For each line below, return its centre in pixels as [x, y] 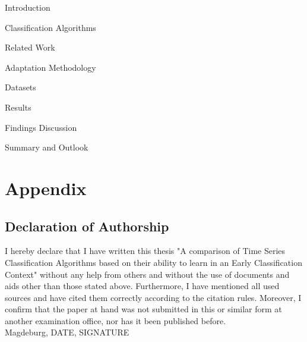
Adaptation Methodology [50, 67]
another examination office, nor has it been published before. [115, 320]
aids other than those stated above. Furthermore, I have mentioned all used [142, 286]
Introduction [28, 7]
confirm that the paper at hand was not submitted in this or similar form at [143, 309]
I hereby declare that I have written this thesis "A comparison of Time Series [145, 251]
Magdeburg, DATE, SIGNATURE [67, 332]
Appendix [46, 188]
